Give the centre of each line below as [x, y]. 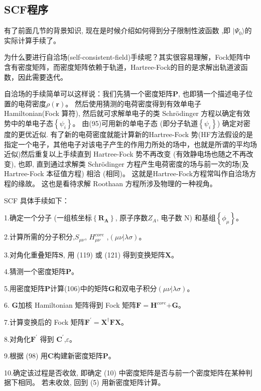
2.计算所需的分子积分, [39, 237]
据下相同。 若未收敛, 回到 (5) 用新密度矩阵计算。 [85, 382]
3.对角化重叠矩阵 [31, 254]
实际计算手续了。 [32, 40]
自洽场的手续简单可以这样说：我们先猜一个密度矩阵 [88, 94]
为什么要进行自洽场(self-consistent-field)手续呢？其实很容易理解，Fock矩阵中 [127, 57]
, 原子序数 [132, 218]
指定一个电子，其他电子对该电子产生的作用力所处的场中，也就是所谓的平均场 [130, 144]
